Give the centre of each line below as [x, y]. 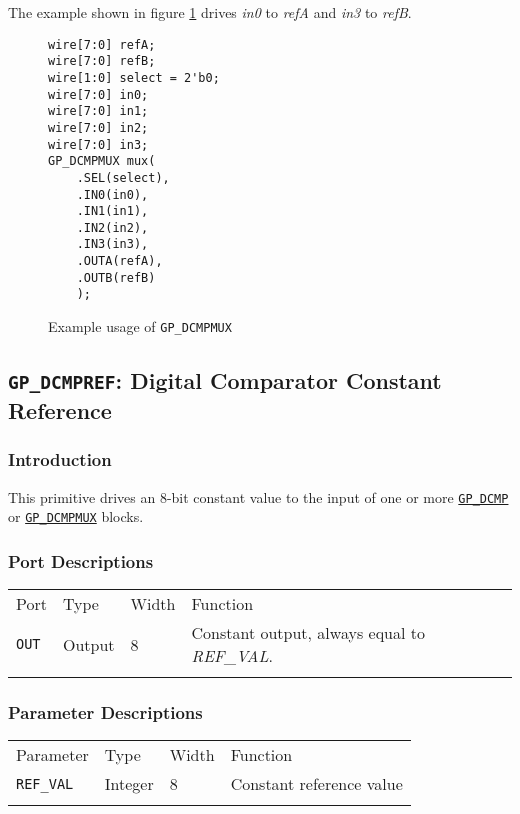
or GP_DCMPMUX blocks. [76, 516]
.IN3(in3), [112, 244]
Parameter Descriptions [105, 712]
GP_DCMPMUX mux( [102, 161]
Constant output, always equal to [308, 633]
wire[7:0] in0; [98, 94]
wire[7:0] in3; [98, 144]
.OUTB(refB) [116, 277]
